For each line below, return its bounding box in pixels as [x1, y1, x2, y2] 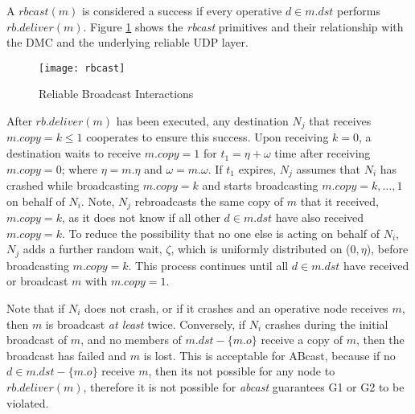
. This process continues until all [128, 256, 289, 273]
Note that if [6, 300, 65, 316]
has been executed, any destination [116, 113, 289, 129]
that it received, [300, 192, 379, 209]
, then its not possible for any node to [148, 363, 335, 379]
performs [337, 2, 380, 18]
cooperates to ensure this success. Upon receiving [86, 129, 329, 146]
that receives [309, 113, 372, 129]
